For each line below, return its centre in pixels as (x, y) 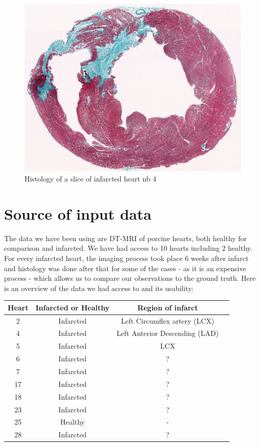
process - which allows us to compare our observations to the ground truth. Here (130, 278)
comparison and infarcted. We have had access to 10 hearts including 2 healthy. (128, 248)
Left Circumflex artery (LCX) (168, 320)
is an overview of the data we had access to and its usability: (99, 288)
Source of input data (78, 213)
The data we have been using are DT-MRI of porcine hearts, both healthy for (125, 238)
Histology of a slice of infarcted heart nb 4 (90, 178)
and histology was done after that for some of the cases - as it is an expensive (125, 268)
